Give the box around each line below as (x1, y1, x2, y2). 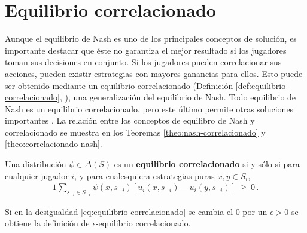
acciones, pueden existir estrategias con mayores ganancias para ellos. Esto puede (5, 67, 303, 79)
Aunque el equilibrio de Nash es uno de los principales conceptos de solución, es (5, 32, 297, 45)
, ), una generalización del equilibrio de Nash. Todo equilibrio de (59, 91, 296, 103)
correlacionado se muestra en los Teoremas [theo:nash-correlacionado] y (5, 125, 266, 138)
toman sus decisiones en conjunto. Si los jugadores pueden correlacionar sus (5, 56, 282, 68)
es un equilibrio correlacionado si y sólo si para (114, 158, 300, 170)
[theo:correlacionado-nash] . (5, 137, 102, 150)
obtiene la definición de (5, 217, 90, 229)
